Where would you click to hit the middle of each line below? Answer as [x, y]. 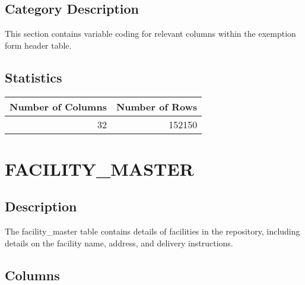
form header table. [38, 45]
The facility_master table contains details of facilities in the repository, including [152, 231]
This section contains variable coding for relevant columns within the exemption [150, 34]
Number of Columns [58, 106]
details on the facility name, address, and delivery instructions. [119, 243]
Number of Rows [157, 106]
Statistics [34, 77]
